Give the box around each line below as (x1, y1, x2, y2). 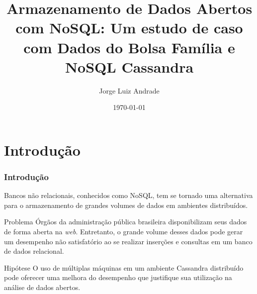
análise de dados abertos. (4, 282, 81, 293)
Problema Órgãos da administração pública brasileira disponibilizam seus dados (4, 216, 247, 227)
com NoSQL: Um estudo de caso (15, 17, 243, 38)
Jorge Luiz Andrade (99, 85, 160, 96)
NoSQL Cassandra (65, 56, 194, 77)
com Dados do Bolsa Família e (23, 37, 235, 57)
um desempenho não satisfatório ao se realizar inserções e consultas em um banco (4, 236, 253, 246)
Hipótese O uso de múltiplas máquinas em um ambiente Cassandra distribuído (4, 262, 244, 273)
